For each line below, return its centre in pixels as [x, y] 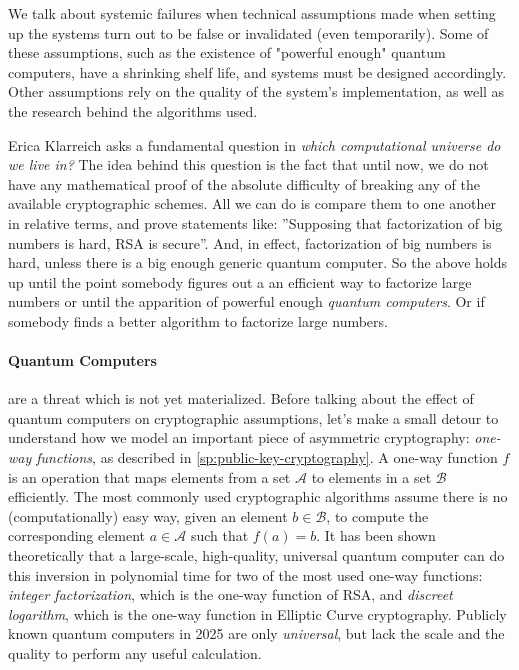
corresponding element [77, 535]
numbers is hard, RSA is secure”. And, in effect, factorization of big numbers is [250, 242]
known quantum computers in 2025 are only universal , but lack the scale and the [256, 633]
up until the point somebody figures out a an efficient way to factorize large [240, 281]
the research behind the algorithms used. [133, 110]
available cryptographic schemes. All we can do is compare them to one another [252, 203]
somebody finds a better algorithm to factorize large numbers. [198, 320]
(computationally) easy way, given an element [148, 515]
